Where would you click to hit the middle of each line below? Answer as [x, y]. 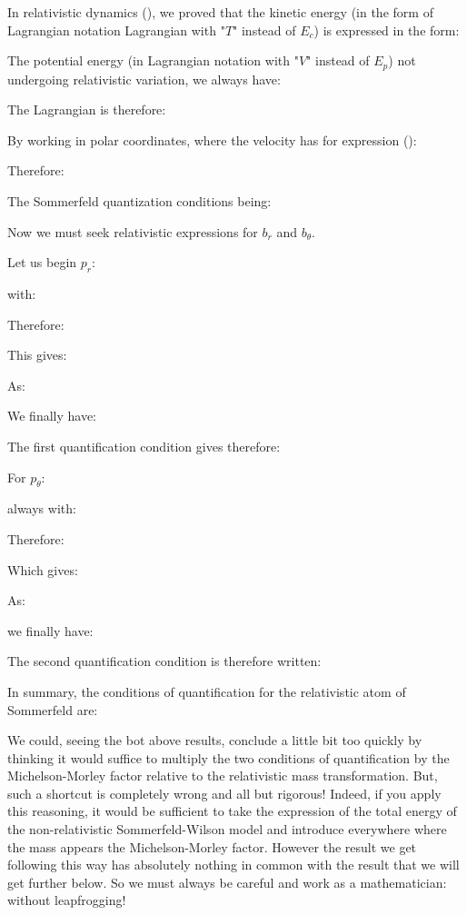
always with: [42, 508]
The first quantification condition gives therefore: [144, 446]
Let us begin [42, 262]
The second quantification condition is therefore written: [164, 661]
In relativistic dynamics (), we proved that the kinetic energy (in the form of [220, 12]
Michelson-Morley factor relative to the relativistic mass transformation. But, [223, 776]
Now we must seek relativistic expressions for [133, 231]
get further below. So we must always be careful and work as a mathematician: [227, 882]
